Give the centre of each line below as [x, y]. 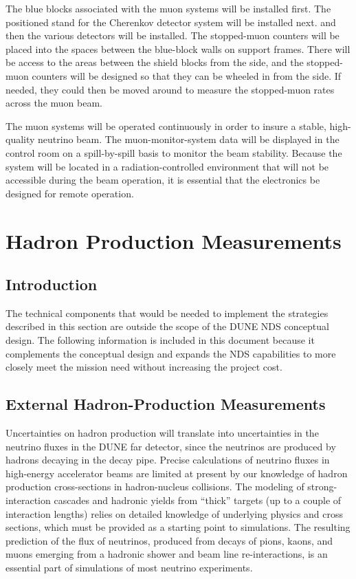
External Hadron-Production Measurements [166, 404]
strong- [322, 487]
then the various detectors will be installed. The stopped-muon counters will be [173, 35]
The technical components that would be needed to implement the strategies [167, 313]
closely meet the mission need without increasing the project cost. [144, 367]
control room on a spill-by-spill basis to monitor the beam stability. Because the [174, 152]
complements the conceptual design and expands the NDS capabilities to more [171, 353]
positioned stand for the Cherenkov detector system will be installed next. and [171, 22]
